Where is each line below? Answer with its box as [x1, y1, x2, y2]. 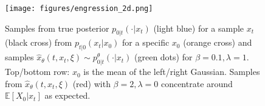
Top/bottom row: [5, 65, 70, 78]
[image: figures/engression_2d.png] [5, 4, 153, 13]
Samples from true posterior [5, 21, 109, 34]
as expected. [44, 89, 91, 102]
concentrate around [160, 77, 233, 90]
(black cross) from [5, 36, 72, 49]
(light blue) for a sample [153, 21, 244, 34]
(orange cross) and [183, 36, 252, 49]
